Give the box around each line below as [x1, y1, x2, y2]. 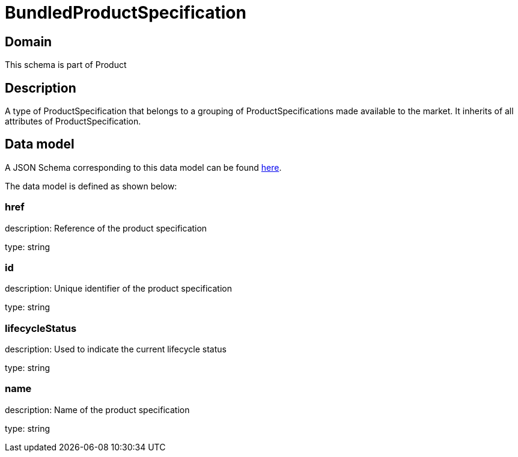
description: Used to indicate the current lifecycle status [5, 344, 227, 355]
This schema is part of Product [5, 60, 127, 70]
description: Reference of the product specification [5, 222, 207, 233]
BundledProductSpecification [5, 2, 246, 23]
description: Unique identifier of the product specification [5, 283, 232, 294]
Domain [5, 34, 52, 49]
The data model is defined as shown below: [5, 180, 177, 191]
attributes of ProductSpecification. [5, 116, 141, 127]
